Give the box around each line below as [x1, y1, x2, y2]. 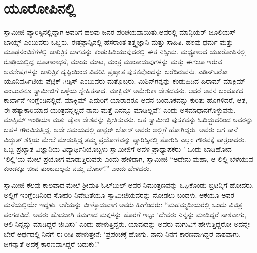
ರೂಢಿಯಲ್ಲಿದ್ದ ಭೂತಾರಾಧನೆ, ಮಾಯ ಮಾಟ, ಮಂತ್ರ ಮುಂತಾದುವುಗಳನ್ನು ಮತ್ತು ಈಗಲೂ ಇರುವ [4, 56, 222, 66]
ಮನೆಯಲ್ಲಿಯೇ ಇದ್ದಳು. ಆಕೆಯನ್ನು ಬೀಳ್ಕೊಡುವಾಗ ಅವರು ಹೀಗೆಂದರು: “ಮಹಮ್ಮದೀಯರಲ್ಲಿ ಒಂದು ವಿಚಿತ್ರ [4, 199, 242, 210]
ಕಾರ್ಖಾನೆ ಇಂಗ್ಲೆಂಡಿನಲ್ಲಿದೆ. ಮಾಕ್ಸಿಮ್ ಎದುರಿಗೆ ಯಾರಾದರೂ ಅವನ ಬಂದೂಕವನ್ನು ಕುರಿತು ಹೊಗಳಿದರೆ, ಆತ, [4, 95, 247, 105]
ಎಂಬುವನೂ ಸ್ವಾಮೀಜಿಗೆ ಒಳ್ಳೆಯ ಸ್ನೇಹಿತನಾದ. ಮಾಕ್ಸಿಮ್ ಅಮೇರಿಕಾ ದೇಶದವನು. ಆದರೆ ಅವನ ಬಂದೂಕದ [4, 85, 244, 95]
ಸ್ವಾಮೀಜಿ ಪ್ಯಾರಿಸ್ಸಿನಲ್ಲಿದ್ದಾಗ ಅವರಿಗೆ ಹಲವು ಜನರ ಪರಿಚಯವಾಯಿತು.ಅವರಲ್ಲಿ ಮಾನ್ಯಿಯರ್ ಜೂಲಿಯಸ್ [4, 27, 236, 37]
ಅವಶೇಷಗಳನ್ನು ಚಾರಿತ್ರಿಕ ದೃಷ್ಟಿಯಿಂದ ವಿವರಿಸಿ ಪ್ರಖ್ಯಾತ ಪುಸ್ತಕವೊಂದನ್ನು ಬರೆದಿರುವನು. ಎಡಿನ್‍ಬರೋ [4, 66, 229, 76]
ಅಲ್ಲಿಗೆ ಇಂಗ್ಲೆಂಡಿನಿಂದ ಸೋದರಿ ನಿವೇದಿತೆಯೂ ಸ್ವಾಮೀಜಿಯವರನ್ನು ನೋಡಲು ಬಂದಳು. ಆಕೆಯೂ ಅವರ [4, 189, 234, 200]
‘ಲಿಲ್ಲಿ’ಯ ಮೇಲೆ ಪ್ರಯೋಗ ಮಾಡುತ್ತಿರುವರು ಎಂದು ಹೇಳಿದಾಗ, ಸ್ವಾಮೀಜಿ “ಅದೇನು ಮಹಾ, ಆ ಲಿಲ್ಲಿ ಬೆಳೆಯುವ [4, 153, 253, 164]
